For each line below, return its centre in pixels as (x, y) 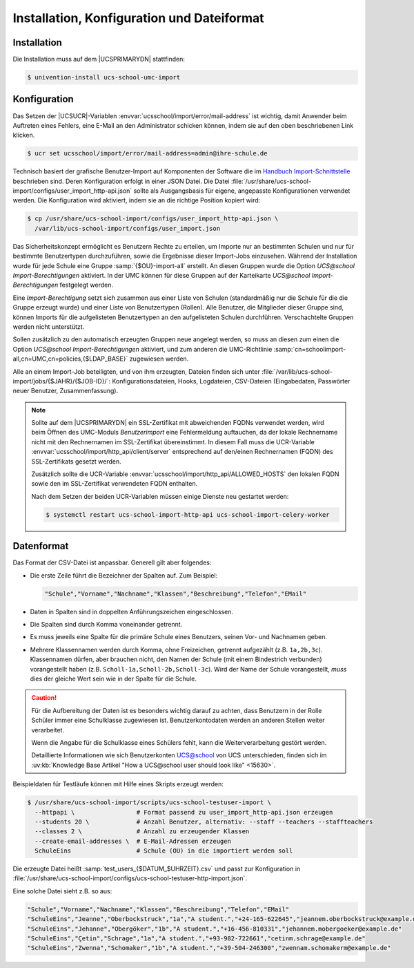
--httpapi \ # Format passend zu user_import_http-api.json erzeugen (184, 812)
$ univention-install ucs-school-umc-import (104, 77)
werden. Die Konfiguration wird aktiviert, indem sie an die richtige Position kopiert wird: (137, 200)
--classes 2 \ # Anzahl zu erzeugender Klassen (142, 832)
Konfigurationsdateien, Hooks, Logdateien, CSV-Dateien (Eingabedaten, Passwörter (231, 381)
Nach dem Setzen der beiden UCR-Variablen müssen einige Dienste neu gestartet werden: (160, 496)
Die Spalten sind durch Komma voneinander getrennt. (106, 625)
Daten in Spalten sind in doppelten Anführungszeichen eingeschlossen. (132, 611)
